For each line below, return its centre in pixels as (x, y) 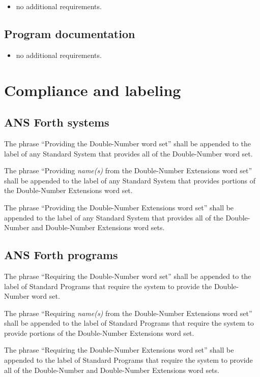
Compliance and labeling (93, 90)
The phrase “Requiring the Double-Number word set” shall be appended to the (128, 276)
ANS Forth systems (57, 122)
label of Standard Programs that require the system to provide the (108, 286)
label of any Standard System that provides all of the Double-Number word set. (128, 153)
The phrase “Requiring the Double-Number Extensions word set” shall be (119, 350)
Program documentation (70, 33)
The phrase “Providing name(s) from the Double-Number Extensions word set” (128, 170)
